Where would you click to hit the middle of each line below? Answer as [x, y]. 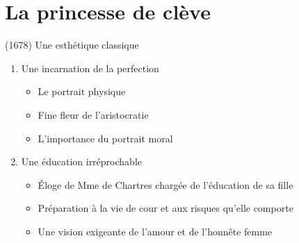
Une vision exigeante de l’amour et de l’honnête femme [155, 231]
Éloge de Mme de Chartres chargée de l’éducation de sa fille [165, 184]
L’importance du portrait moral [105, 138]
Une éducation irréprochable [81, 161]
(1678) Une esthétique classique [72, 45]
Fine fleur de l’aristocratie [93, 114]
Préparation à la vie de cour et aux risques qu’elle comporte [165, 208]
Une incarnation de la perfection [90, 68]
